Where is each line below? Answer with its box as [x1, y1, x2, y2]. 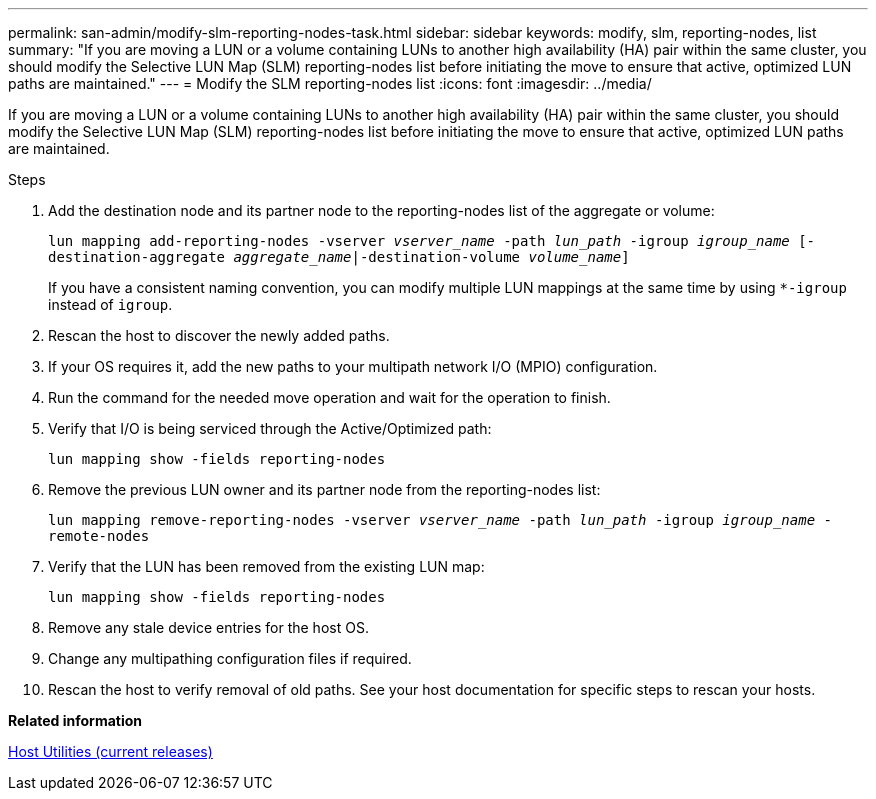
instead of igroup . [48, 296, 173, 313]
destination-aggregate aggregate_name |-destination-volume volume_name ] [48, 249, 630, 265]
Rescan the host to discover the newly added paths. [48, 327, 390, 344]
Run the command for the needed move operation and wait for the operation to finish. [48, 389, 611, 406]
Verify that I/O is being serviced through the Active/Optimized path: [48, 420, 492, 437]
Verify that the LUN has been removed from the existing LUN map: [48, 558, 485, 575]
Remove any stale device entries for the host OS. [48, 619, 369, 636]
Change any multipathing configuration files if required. [48, 650, 412, 667]
